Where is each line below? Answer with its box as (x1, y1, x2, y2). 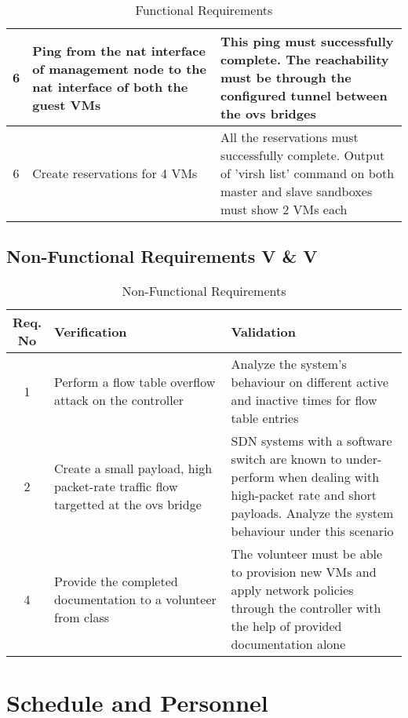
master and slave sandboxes (220, 182, 373, 200)
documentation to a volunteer (54, 589, 217, 608)
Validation (231, 322, 296, 341)
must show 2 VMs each (220, 200, 348, 218)
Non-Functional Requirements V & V (6, 244, 318, 268)
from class (54, 607, 110, 626)
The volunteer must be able (231, 545, 383, 563)
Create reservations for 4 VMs (32, 164, 198, 182)
